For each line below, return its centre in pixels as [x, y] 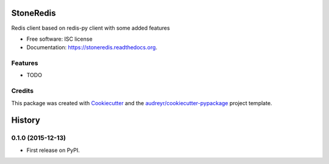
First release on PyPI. [53, 150]
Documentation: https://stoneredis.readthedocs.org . [92, 47]
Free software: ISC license [59, 39]
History [26, 121]
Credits [22, 91]
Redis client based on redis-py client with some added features [90, 28]
